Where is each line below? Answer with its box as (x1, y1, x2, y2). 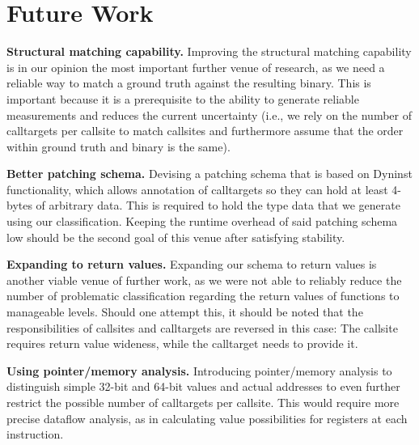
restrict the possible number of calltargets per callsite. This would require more (6, 394, 400, 410)
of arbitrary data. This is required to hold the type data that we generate (36, 197, 400, 214)
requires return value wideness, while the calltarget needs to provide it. (6, 335, 358, 352)
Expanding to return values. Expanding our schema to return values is (6, 256, 377, 273)
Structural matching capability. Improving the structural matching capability (6, 43, 412, 60)
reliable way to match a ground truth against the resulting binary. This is (6, 74, 371, 91)
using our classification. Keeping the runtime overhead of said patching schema (6, 213, 398, 230)
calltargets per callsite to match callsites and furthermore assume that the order (6, 122, 404, 139)
